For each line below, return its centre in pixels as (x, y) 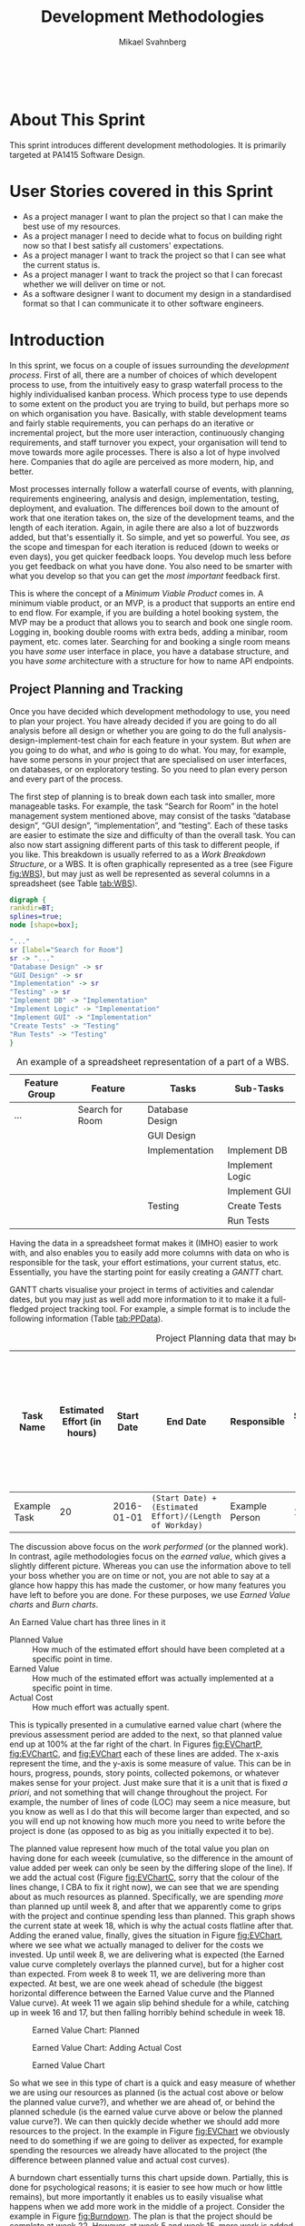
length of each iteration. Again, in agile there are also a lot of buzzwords (144, 527)
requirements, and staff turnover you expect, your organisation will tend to (148, 442)
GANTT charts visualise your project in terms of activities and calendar (142, 1290)
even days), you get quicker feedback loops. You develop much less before (151, 556)
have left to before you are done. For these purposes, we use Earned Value (150, 1595)
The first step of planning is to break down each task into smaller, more (143, 796)
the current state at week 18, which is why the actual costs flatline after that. (152, 1926)
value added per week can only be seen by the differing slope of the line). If (151, 1868)
